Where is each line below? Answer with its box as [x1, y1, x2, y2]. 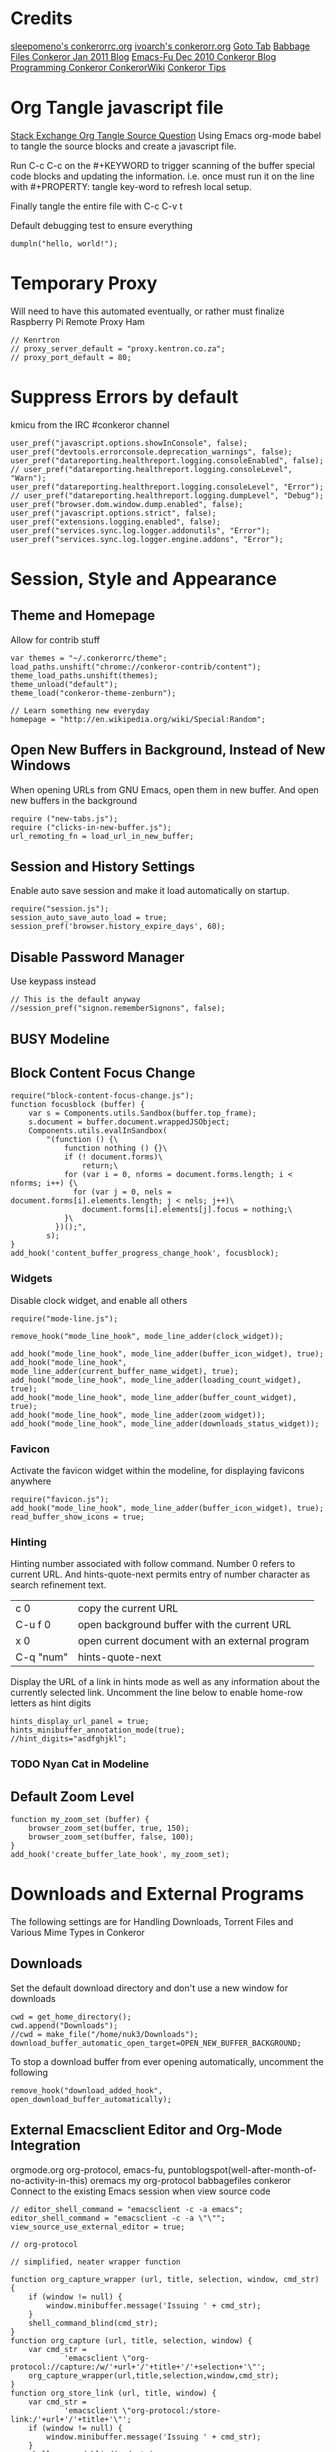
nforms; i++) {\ [10, 1178, 78, 1189]
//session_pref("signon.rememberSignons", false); [10, 1003, 226, 1014]
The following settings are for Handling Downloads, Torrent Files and [10, 1915, 294, 1927]
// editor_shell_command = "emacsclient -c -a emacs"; [10, 2204, 244, 2214]
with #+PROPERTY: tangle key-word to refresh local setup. [10, 180, 252, 192]
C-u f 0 [15, 1618, 52, 1632]
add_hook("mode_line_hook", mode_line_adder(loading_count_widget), [10, 1375, 302, 1385]
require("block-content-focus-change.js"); [10, 1091, 195, 1101]
